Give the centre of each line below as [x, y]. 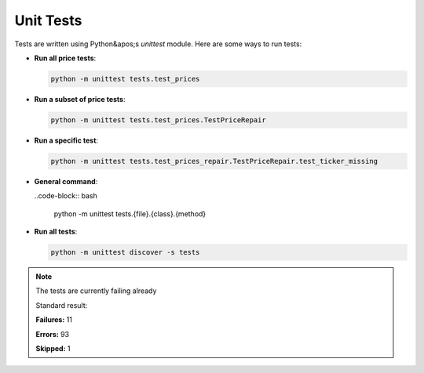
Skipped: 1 [53, 348]
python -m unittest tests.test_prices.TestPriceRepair [158, 120]
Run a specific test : [66, 140]
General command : [66, 181]
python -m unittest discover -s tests [125, 252]
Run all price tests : [65, 58]
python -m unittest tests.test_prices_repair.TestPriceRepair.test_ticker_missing [214, 161]
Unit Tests [48, 20]
